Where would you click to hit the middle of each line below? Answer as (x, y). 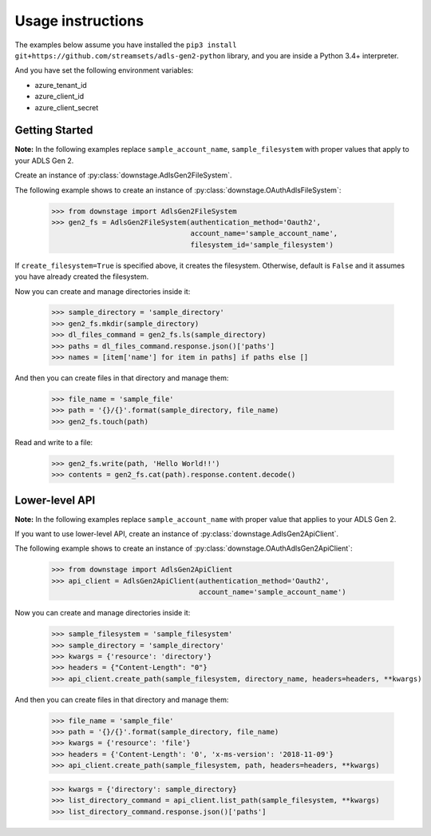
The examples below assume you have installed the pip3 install (126, 45)
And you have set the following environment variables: (104, 70)
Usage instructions (79, 21)
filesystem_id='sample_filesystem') (262, 245)
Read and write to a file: (54, 442)
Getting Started (54, 131)
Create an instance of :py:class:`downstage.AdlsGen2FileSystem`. (123, 175)
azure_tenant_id (61, 85)
